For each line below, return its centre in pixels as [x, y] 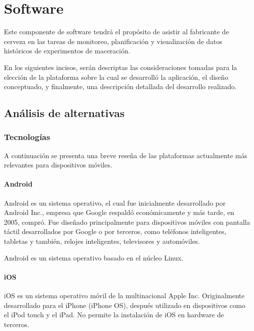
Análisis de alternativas [64, 113]
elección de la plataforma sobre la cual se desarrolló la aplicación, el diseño [116, 77]
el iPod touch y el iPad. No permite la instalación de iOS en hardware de [114, 315]
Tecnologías [27, 137]
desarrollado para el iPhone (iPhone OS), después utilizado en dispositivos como [125, 305]
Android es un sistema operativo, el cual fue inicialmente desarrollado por [115, 202]
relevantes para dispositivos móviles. [58, 165]
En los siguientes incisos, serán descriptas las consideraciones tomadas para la [121, 67]
